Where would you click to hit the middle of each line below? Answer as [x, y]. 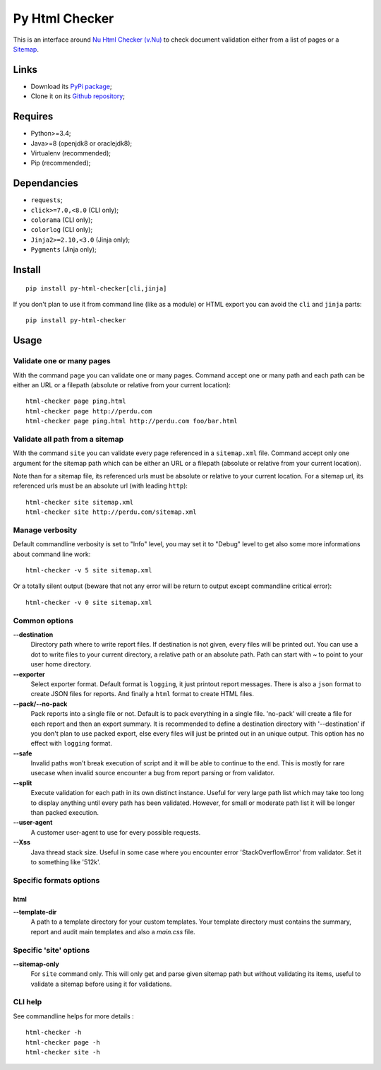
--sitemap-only [36, 964]
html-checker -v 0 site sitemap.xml [89, 602]
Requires [33, 117]
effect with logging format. [72, 743]
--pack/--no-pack [40, 704]
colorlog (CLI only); [62, 230]
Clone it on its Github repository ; [78, 96]
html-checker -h [54, 1033]
